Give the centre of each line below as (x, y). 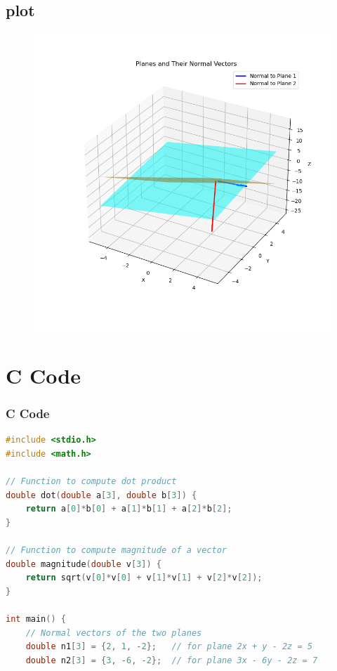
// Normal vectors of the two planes (114, 633)
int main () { (36, 619)
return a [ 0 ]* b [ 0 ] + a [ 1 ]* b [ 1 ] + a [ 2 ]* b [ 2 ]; (129, 509)
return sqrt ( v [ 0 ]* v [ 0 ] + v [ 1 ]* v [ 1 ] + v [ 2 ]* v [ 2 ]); (144, 578)
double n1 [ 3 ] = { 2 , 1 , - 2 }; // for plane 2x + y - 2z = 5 (169, 647)
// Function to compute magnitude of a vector (116, 551)
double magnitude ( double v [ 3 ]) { (84, 564)
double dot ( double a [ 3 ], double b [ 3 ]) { (101, 495)
